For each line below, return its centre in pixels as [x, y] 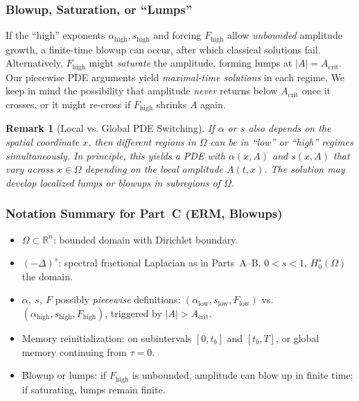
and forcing [177, 35]
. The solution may [305, 169]
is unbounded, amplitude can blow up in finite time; [243, 375]
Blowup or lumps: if [64, 375]
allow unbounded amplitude [284, 35]
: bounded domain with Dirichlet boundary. [146, 239]
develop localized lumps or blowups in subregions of [113, 182]
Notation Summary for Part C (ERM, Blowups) [144, 213]
